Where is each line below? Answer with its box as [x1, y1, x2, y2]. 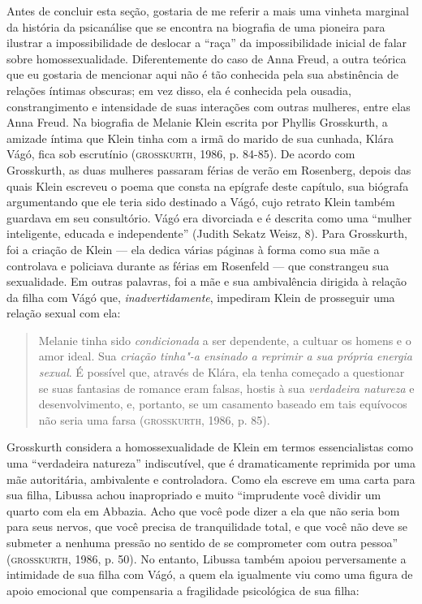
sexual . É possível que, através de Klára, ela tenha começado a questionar [38, 364, 405, 381]
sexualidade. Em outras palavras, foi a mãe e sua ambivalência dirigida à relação [6, 273, 407, 290]
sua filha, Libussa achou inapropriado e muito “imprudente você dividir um [6, 486, 381, 503]
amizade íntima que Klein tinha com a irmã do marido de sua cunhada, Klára [6, 129, 394, 146]
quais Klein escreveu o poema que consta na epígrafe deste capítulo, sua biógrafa [6, 177, 409, 194]
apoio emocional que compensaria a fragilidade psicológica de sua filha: [6, 581, 360, 598]
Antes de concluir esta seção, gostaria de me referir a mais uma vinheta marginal [6, 2, 410, 19]
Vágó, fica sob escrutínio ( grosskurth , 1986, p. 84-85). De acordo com [6, 145, 355, 162]
